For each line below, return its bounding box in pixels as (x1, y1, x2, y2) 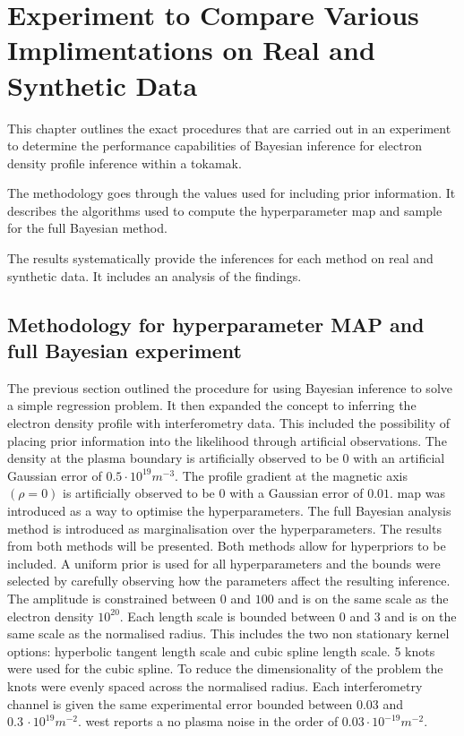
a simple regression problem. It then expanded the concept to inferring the (7, 396, 417, 415)
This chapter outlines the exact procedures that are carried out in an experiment (7, 118, 451, 137)
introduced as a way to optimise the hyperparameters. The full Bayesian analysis (7, 501, 451, 519)
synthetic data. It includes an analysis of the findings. (7, 266, 302, 285)
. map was (390, 484, 445, 502)
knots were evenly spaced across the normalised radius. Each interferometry (7, 676, 423, 695)
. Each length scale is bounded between (119, 606, 336, 625)
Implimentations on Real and (7, 31, 375, 68)
